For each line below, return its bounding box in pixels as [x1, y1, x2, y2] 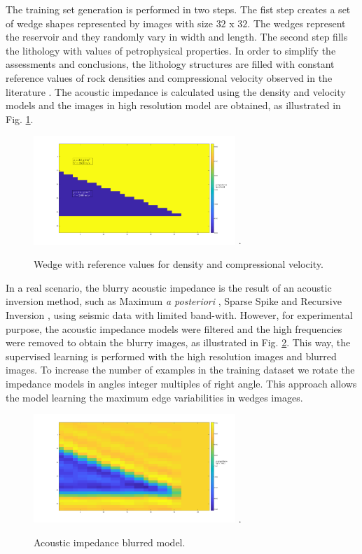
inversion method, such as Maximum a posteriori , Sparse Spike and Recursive [6, 294, 342, 308]
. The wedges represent [247, 15, 346, 30]
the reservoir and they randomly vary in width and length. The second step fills [6, 29, 348, 44]
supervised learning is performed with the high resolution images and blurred [6, 348, 337, 363]
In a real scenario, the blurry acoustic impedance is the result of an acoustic [6, 280, 332, 294]
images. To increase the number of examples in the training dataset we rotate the [6, 362, 355, 377]
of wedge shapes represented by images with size [6, 15, 213, 30]
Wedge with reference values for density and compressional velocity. [34, 257, 323, 271]
